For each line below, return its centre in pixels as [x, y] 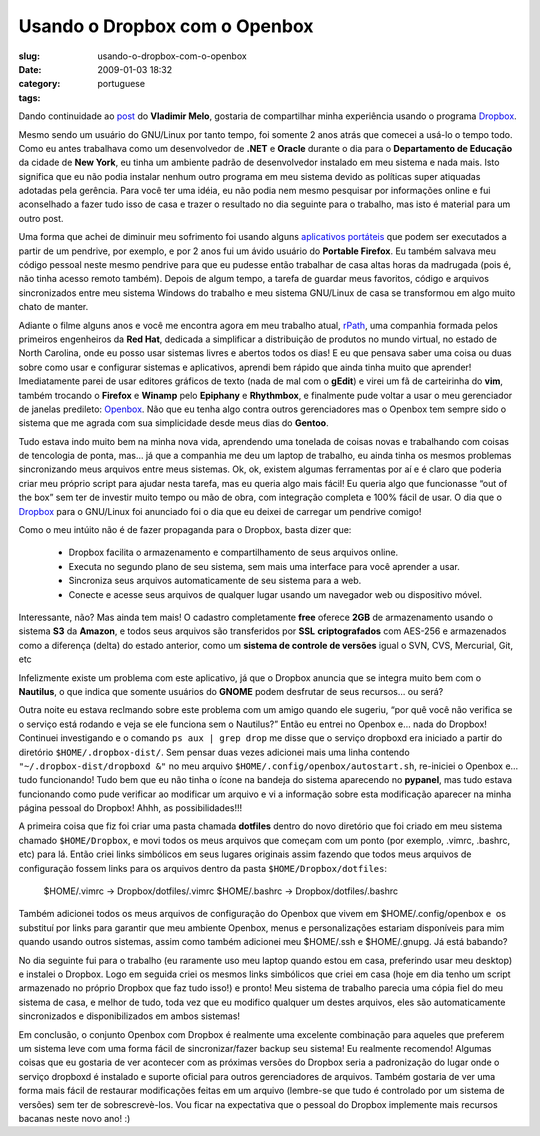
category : [39, 84]
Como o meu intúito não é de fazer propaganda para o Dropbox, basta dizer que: [185, 530]
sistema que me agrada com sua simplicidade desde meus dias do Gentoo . [173, 423]
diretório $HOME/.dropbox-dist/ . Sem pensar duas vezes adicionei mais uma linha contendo [214, 752]
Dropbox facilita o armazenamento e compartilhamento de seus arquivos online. [233, 552]
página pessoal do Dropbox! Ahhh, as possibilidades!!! [130, 808]
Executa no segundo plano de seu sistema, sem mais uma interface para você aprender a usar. [264, 566]
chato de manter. [53, 307]
